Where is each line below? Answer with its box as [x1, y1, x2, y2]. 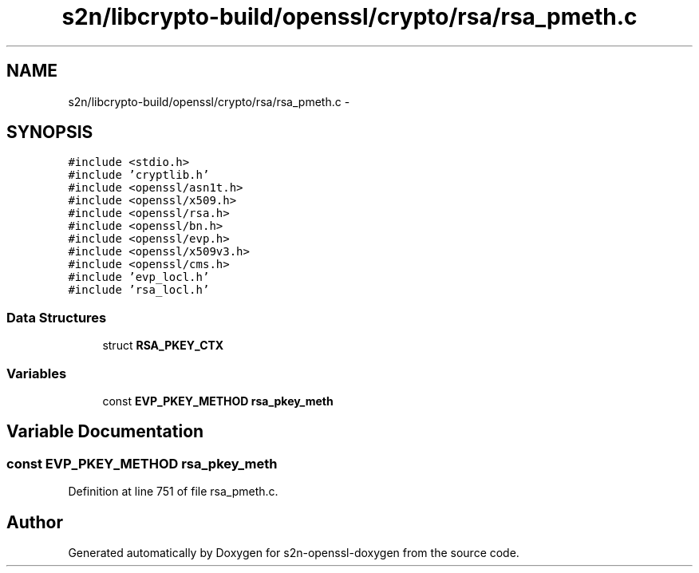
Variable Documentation [6, 421, 204, 442]
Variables [6, 365, 67, 381]
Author [6, 512, 63, 532]
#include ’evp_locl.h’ [68, 271, 210, 284]
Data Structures [6, 309, 107, 326]
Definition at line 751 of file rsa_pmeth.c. [68, 484, 278, 499]
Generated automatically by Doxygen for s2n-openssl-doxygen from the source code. [68, 546, 519, 559]
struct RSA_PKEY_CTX [102, 338, 224, 353]
